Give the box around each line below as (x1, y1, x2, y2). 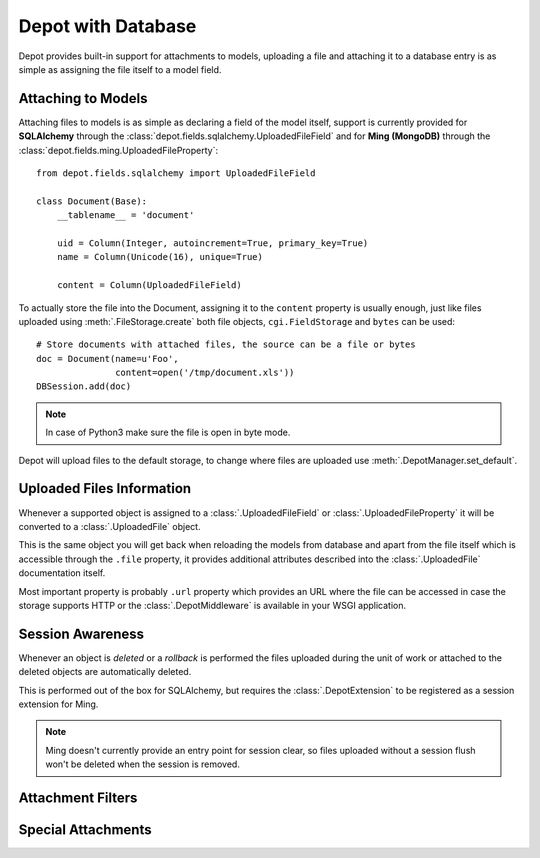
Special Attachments (18, 821, 152, 838)
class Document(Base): (36, 195, 148, 207)
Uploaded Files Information (18, 480, 192, 497)
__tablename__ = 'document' (56, 210, 195, 221)
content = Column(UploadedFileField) (56, 280, 242, 291)
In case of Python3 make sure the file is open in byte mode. (45, 426, 291, 439)
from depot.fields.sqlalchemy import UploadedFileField (36, 168, 316, 179)
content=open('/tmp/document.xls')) (115, 367, 295, 379)
